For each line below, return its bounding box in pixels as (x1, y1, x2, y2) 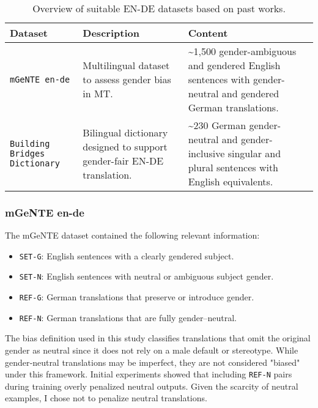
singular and (227, 146, 281, 160)
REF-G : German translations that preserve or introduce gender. (19, 291, 254, 303)
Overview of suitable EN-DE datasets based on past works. (32, 1, 286, 15)
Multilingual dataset (83, 58, 170, 72)
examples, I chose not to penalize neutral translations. (5, 391, 207, 404)
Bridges (10, 148, 45, 158)
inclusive (188, 146, 225, 160)
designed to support (83, 139, 168, 154)
